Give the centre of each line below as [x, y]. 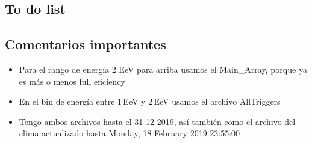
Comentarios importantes [86, 44]
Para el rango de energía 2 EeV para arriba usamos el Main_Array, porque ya [163, 69]
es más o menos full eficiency [72, 81]
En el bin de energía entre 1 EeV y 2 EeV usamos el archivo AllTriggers [150, 101]
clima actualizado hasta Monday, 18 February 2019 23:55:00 [129, 133]
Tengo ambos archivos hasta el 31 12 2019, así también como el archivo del [157, 121]
